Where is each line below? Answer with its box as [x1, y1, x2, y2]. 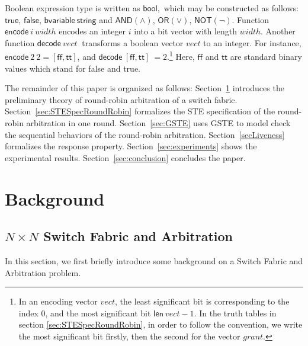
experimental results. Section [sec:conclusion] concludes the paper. [5, 151, 246, 164]
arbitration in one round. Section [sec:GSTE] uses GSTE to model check [26, 117, 291, 129]
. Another [261, 25, 296, 37]
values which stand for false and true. [5, 62, 140, 74]
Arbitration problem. [5, 266, 81, 278]
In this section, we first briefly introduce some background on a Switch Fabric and [5, 254, 303, 267]
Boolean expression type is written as [5, 2, 140, 14]
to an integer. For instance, [203, 36, 301, 49]
